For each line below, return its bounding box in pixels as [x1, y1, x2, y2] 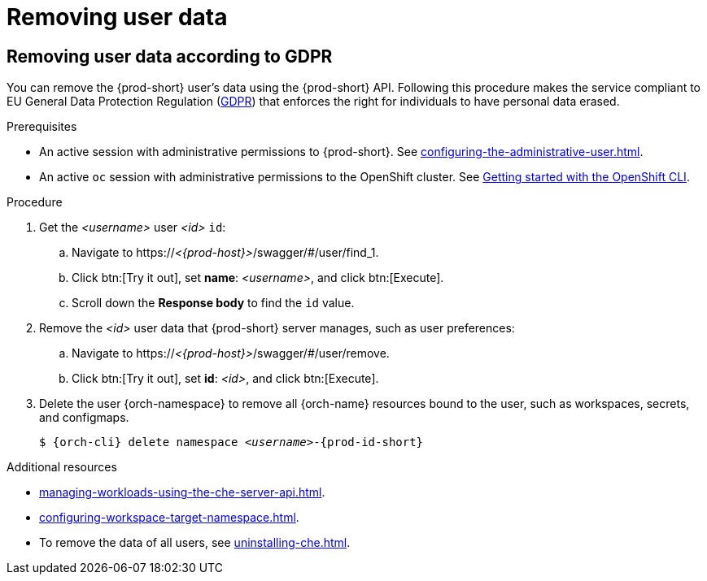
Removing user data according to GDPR [7, 46, 333, 67]
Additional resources [7, 460, 117, 475]
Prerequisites [7, 119, 77, 134]
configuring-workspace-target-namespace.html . [39, 510, 299, 525]
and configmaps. [39, 410, 129, 425]
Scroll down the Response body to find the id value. [72, 296, 355, 310]
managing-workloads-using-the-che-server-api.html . [39, 485, 325, 500]
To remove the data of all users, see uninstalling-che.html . [39, 535, 351, 550]
